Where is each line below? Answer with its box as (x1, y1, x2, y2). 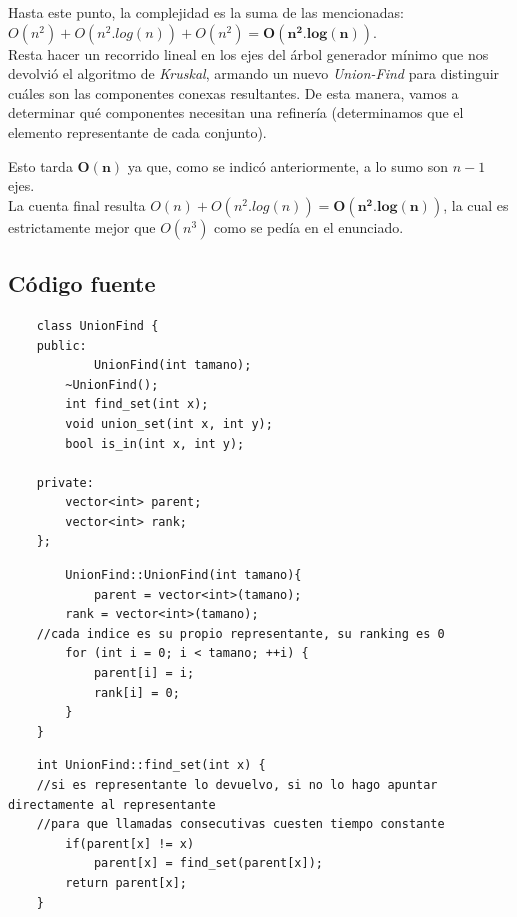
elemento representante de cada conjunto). (8, 121, 267, 142)
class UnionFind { (36, 318, 159, 333)
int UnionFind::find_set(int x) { (36, 758, 266, 773)
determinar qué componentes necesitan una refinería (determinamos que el (8, 102, 464, 123)
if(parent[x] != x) (65, 836, 195, 851)
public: (36, 338, 87, 353)
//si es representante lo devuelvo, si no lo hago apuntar (36, 778, 438, 793)
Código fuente (8, 268, 156, 299)
